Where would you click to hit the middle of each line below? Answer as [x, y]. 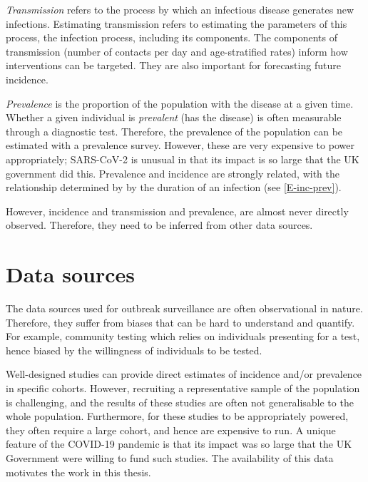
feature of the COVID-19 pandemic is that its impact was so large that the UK [179, 444]
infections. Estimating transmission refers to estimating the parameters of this [177, 23]
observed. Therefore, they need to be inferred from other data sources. [159, 225]
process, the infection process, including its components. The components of [172, 37]
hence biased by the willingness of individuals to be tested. [134, 350]
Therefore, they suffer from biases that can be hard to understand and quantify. [180, 322]
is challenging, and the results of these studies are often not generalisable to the [180, 402]
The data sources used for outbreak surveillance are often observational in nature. [184, 308]
